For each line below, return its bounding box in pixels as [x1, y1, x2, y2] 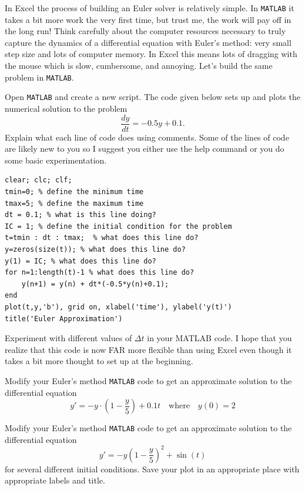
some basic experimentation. [5, 154, 107, 166]
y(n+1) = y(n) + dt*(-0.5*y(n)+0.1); [21, 279, 169, 288]
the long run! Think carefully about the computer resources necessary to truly [5, 25, 286, 37]
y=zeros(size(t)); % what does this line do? [5, 245, 186, 254]
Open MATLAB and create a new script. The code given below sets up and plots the [5, 91, 300, 103]
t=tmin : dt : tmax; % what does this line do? [5, 234, 199, 242]
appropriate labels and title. [5, 474, 105, 486]
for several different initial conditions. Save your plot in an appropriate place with [5, 462, 300, 475]
